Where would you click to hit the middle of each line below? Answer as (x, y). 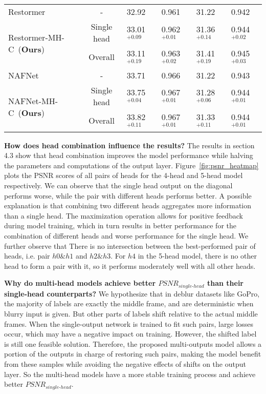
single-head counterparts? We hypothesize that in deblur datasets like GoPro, (132, 293)
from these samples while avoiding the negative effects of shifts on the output (125, 363)
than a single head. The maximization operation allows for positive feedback (124, 215)
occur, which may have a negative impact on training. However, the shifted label (130, 334)
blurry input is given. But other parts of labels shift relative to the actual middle (131, 313)
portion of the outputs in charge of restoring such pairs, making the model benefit (133, 354)
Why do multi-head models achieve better (80, 283)
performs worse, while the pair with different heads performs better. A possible (128, 195)
